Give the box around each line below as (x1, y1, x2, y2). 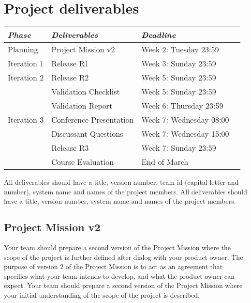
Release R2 (51, 72, 89, 83)
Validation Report (51, 100, 113, 112)
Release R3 (51, 142, 89, 154)
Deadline (141, 29, 176, 41)
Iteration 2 (8, 72, 44, 83)
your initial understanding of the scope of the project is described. (4, 290, 200, 300)
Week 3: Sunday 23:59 (141, 58, 216, 69)
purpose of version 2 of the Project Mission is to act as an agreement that (4, 261, 223, 271)
